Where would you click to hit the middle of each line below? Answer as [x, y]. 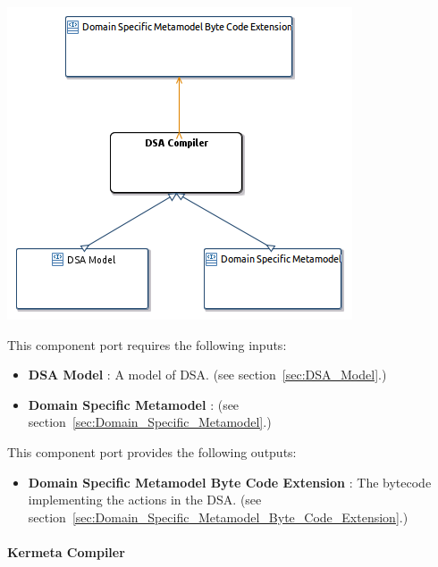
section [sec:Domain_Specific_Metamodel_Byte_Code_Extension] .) [218, 517]
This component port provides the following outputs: [152, 451]
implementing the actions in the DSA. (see [145, 500]
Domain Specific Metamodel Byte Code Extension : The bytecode [230, 482]
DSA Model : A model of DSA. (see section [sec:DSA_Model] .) [207, 375]
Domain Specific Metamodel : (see [134, 404]
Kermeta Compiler [66, 551]
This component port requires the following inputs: [147, 344]
